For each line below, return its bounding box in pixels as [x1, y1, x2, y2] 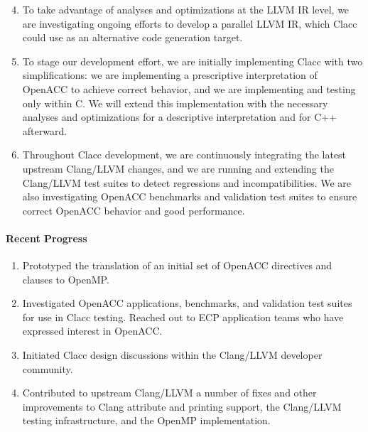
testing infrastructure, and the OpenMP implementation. [22, 413, 271, 428]
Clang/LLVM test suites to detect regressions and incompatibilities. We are [22, 175, 352, 190]
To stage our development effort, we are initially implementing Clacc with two [22, 53, 363, 68]
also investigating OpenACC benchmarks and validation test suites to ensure [22, 189, 357, 204]
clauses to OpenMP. [22, 271, 109, 286]
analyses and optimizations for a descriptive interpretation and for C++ [22, 109, 337, 124]
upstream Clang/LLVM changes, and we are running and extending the [22, 161, 334, 175]
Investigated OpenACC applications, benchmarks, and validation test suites [22, 296, 352, 310]
